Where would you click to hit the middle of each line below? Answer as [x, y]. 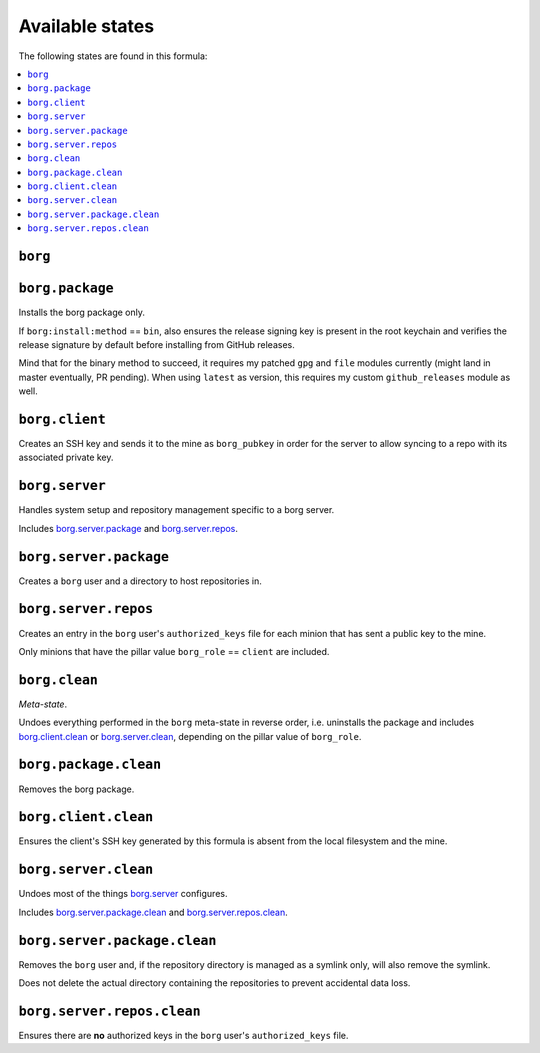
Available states [86, 26]
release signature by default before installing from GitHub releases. [156, 344]
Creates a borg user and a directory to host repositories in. [140, 581]
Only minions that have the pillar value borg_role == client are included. [174, 651]
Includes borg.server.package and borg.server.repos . [128, 528]
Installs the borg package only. [81, 312]
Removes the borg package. [76, 789]
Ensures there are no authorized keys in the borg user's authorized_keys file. [183, 1035]
